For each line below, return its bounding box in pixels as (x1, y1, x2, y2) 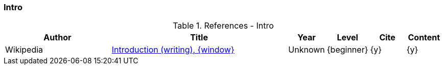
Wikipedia (5, 44, 43, 55)
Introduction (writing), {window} (111, 44, 235, 55)
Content (408, 32, 440, 43)
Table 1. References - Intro (173, 20, 274, 31)
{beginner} (326, 44, 368, 55)
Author (43, 32, 72, 43)
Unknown (288, 44, 325, 55)
